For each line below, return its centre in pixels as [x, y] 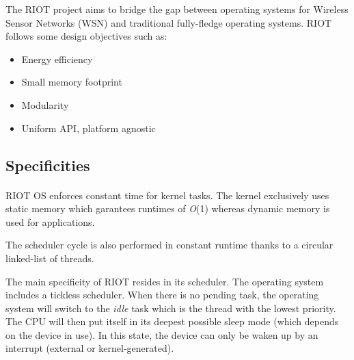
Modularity [45, 104]
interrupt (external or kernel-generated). [90, 348]
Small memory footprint [72, 82]
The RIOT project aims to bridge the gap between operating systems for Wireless [177, 9]
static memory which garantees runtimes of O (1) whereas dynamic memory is [168, 208]
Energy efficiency [57, 59]
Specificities [48, 165]
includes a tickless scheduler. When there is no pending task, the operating [162, 295]
